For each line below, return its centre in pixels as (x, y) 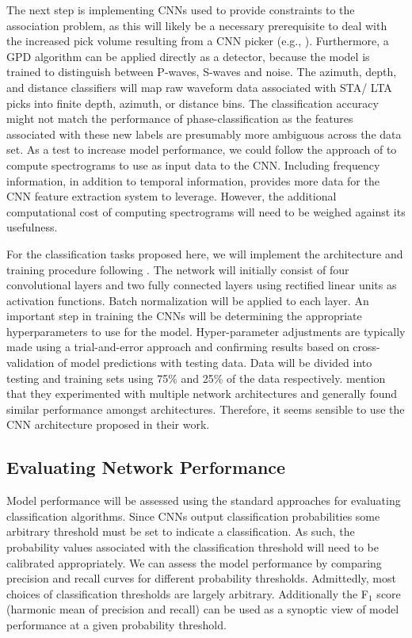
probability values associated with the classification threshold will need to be (193, 547)
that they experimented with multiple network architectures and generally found (202, 393)
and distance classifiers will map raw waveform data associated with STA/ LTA (199, 87)
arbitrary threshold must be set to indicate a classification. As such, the (181, 531)
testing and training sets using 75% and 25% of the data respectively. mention (196, 378)
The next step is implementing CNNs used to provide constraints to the (181, 10)
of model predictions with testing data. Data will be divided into (215, 363)
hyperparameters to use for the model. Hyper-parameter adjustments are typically (206, 331)
